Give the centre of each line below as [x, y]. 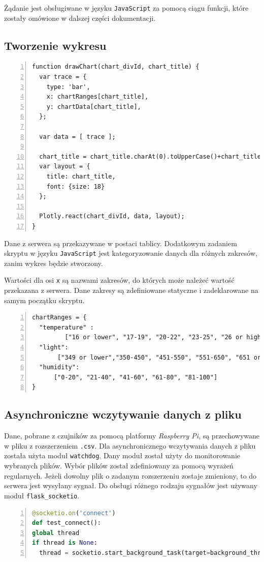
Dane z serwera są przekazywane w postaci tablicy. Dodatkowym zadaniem [121, 243]
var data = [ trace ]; [77, 137]
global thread [56, 533]
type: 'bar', [68, 87]
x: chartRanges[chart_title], [97, 97]
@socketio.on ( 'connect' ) [74, 513]
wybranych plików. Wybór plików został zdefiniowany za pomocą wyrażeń [119, 466]
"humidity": [59, 367]
